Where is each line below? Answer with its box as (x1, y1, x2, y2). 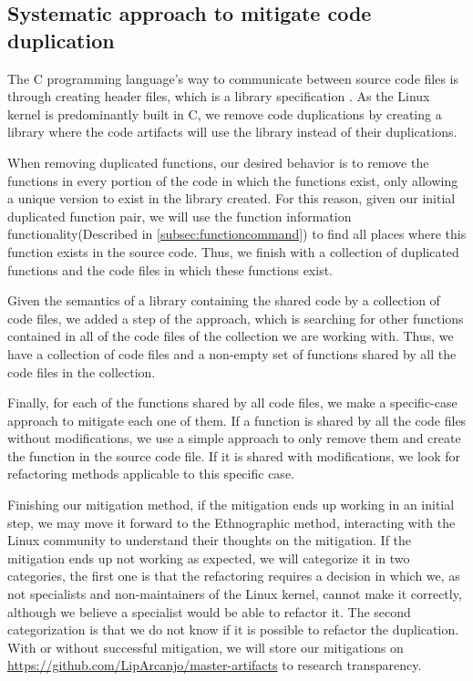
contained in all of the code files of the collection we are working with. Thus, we (7, 326, 454, 346)
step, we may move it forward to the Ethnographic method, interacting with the (7, 512, 456, 531)
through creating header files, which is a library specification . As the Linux (7, 87, 430, 106)
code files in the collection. (7, 362, 156, 381)
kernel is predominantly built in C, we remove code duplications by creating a (7, 104, 442, 123)
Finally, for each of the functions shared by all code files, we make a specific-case (7, 393, 458, 412)
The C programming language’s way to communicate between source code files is (7, 68, 459, 88)
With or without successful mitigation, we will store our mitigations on (7, 637, 404, 656)
